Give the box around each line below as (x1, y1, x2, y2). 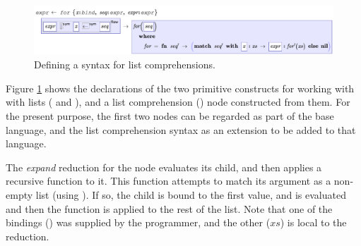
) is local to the (280, 215, 347, 230)
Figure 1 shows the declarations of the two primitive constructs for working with (6, 80, 355, 95)
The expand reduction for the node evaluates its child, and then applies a (6, 159, 322, 174)
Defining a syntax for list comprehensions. (34, 57, 215, 72)
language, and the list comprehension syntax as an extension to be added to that (6, 122, 356, 137)
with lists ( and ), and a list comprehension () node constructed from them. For (6, 94, 350, 109)
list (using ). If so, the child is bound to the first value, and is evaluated (35, 187, 346, 202)
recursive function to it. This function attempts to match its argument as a (6, 173, 331, 188)
